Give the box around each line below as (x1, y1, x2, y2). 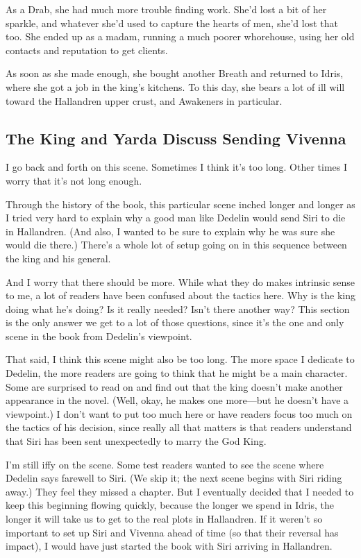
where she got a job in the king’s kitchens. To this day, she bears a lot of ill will (6, 79, 345, 94)
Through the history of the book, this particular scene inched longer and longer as (6, 196, 355, 211)
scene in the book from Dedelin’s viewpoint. (6, 328, 192, 343)
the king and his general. (6, 251, 111, 265)
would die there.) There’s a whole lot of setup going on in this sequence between (6, 237, 347, 252)
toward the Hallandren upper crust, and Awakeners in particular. (6, 93, 283, 108)
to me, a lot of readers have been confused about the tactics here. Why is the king (6, 288, 355, 303)
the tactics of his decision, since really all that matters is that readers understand (6, 420, 352, 434)
